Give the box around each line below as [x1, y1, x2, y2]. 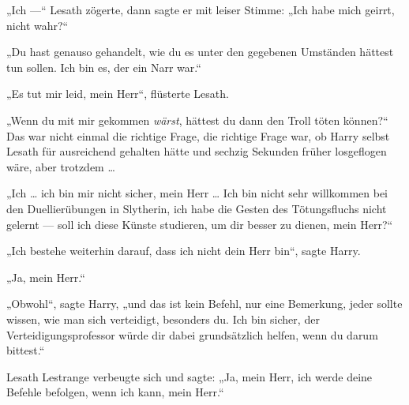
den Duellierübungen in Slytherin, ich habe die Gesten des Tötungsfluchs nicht [6, 200, 387, 216]
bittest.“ [6, 342, 45, 358]
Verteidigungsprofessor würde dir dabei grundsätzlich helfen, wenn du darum [6, 326, 378, 343]
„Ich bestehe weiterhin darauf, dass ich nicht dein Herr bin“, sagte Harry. [6, 242, 361, 259]
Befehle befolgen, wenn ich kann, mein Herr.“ [6, 384, 224, 400]
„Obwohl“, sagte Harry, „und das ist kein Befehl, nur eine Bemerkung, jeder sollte [6, 295, 403, 312]
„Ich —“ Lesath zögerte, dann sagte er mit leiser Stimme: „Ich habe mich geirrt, [6, 2, 395, 17]
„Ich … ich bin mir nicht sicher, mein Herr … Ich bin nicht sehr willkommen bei [6, 185, 388, 201]
